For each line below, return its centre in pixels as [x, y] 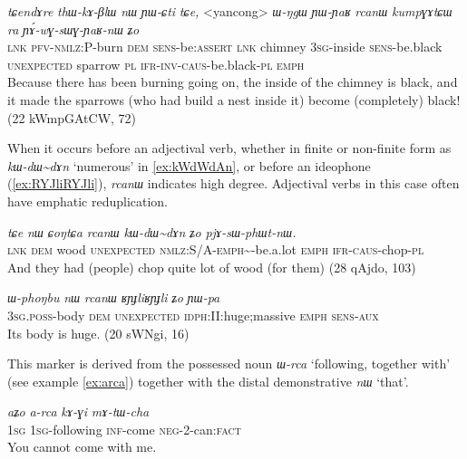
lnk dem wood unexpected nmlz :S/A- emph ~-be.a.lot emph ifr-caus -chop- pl [216, 249]
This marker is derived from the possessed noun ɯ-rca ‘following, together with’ [229, 363]
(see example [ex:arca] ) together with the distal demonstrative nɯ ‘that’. [208, 381]
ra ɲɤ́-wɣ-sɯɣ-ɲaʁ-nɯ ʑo [73, 29]
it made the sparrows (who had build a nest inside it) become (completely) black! [234, 99]
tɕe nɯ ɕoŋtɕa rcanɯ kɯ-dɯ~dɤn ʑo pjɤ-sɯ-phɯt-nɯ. [152, 231]
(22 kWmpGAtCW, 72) [72, 117]
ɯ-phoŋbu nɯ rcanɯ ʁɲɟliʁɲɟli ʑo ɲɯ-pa [114, 297]
